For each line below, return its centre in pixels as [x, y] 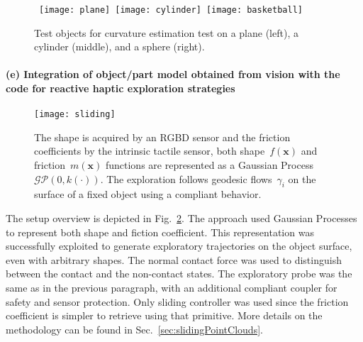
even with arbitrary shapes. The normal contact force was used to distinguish [174, 259]
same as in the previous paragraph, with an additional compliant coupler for [172, 288]
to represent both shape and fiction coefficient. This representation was [160, 232]
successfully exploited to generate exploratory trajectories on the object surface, [179, 246]
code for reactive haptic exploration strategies [121, 88]
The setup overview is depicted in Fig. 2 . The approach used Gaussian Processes [181, 218]
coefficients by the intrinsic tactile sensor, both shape [150, 151]
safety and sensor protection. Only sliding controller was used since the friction [177, 301]
